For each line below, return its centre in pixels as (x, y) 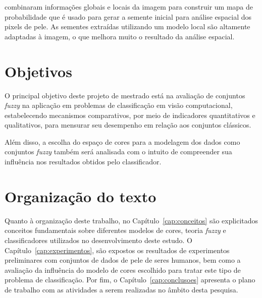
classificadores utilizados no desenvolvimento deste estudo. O (98, 240)
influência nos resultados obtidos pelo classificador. (83, 162)
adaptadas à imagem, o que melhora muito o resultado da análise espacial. (120, 36)
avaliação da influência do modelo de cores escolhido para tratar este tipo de (123, 270)
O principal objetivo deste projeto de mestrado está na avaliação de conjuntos (125, 95)
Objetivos (38, 71)
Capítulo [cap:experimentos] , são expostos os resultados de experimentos (117, 250)
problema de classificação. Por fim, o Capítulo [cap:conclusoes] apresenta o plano (130, 280)
